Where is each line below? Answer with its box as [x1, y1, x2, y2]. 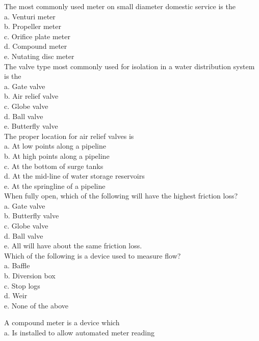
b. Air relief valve [4, 91, 59, 101]
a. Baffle [4, 260, 30, 271]
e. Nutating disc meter [4, 50, 74, 61]
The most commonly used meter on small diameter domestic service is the [4, 1, 236, 11]
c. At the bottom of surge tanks [4, 160, 103, 171]
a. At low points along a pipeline [4, 140, 106, 151]
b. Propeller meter [4, 21, 61, 32]
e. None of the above [4, 300, 68, 310]
